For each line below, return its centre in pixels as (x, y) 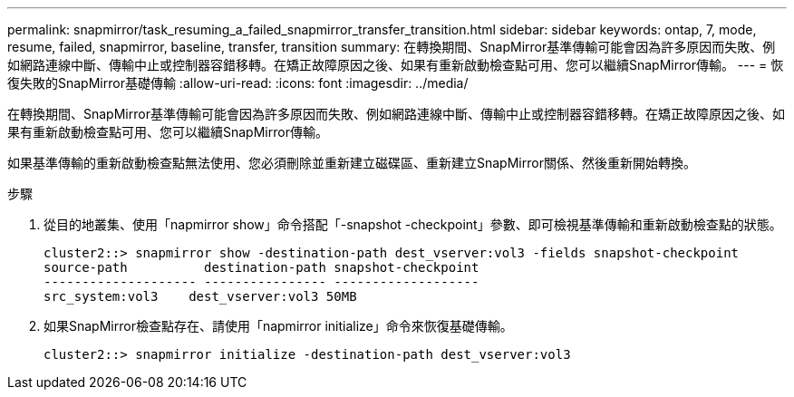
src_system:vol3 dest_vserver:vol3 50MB (200, 296)
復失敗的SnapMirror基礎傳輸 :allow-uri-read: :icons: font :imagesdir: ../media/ (238, 83)
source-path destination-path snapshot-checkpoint (261, 267)
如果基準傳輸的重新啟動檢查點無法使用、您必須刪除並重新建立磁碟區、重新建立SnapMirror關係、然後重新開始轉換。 (352, 163)
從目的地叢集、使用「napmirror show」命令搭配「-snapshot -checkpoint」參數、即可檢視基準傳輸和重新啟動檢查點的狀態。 (413, 224)
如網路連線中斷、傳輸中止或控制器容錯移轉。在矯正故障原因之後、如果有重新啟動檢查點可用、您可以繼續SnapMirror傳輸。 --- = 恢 (396, 65)
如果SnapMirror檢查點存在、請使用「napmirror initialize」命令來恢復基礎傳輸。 (278, 326)
